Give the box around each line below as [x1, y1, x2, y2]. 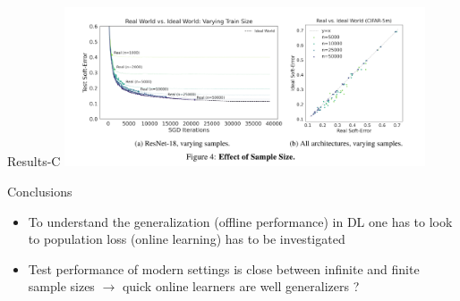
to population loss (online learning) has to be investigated [28, 230, 345, 248]
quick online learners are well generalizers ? [122, 277, 360, 296]
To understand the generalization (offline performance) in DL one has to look [28, 212, 453, 230]
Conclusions [7, 181, 72, 200]
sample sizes [28, 277, 95, 296]
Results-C [7, 152, 61, 171]
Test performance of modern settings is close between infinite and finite [28, 259, 420, 278]
